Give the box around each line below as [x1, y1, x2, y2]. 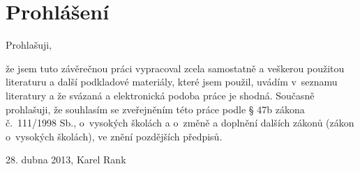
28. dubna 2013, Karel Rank [6, 152, 126, 167]
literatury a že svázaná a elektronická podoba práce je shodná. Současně [6, 88, 315, 102]
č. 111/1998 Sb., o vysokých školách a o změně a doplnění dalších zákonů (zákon [6, 115, 354, 130]
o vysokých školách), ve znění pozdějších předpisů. [6, 129, 223, 143]
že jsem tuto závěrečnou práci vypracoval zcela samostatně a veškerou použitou [6, 60, 345, 75]
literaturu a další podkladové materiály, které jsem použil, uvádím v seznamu [6, 74, 338, 89]
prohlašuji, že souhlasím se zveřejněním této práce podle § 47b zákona [6, 101, 305, 116]
